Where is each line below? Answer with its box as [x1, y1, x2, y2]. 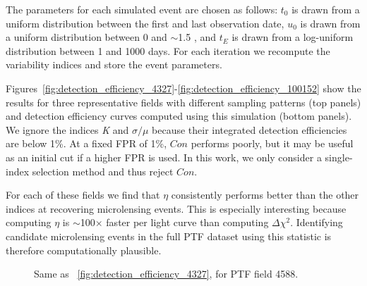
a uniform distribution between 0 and [6, 30, 167, 44]
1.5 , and [178, 30, 217, 44]
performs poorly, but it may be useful [191, 136, 354, 151]
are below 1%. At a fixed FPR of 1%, [6, 136, 167, 151]
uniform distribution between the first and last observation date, [6, 15, 284, 30]
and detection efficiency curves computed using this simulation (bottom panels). [6, 108, 352, 123]
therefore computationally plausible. [6, 242, 162, 257]
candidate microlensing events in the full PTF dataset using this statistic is [6, 228, 332, 243]
